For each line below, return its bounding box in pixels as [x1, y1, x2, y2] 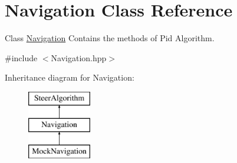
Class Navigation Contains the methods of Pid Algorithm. [5, 32, 215, 44]
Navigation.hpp [51, 51, 107, 64]
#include [5, 51, 38, 64]
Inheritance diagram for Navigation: [5, 71, 134, 84]
